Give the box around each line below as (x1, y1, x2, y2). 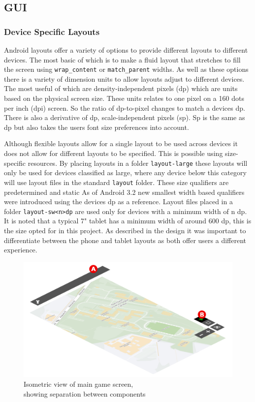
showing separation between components (24, 388, 146, 399)
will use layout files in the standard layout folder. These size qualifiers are (4, 177, 229, 187)
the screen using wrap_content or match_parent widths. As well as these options (4, 64, 249, 74)
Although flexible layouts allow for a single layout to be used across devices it (4, 138, 238, 149)
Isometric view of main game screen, (24, 379, 133, 389)
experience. (4, 245, 37, 255)
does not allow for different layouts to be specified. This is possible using (4, 148, 223, 158)
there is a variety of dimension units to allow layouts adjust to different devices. (4, 73, 245, 84)
